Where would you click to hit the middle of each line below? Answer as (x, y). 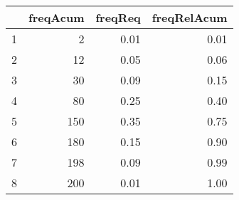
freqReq (118, 17)
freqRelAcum (190, 17)
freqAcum (57, 17)
